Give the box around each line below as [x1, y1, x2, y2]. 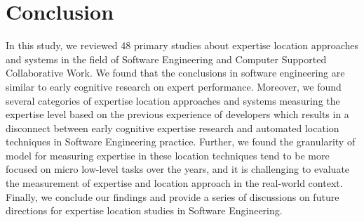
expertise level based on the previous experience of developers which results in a [6, 107, 349, 122]
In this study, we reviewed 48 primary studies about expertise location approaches [6, 38, 359, 53]
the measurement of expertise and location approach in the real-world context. [6, 176, 343, 190]
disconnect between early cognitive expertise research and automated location [6, 120, 339, 135]
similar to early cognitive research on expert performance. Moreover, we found [6, 79, 342, 93]
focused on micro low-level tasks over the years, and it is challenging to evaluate [6, 162, 350, 176]
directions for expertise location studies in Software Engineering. [6, 203, 283, 218]
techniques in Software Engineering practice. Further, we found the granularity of [6, 134, 356, 149]
